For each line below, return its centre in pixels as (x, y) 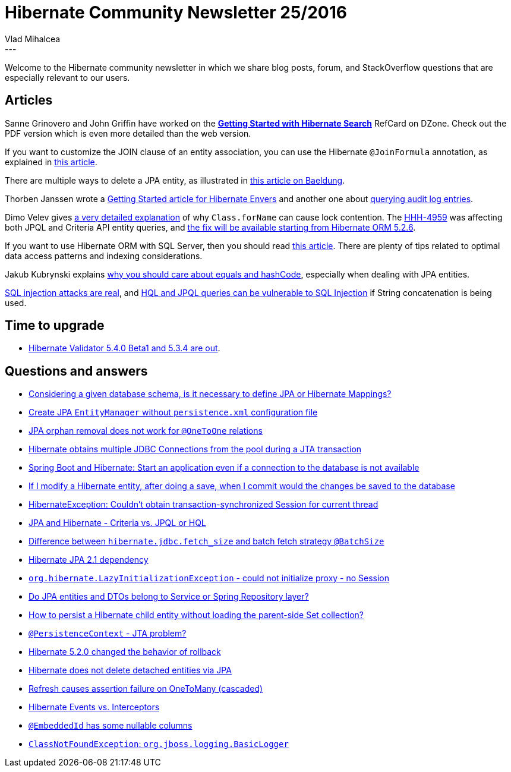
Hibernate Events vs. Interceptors (94, 707)
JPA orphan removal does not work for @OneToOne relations (146, 431)
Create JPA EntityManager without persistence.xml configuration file (173, 412)
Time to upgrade (55, 326)
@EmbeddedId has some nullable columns (111, 726)
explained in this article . (51, 162)
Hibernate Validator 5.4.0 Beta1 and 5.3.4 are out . (124, 348)
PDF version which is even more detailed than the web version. (128, 133)
